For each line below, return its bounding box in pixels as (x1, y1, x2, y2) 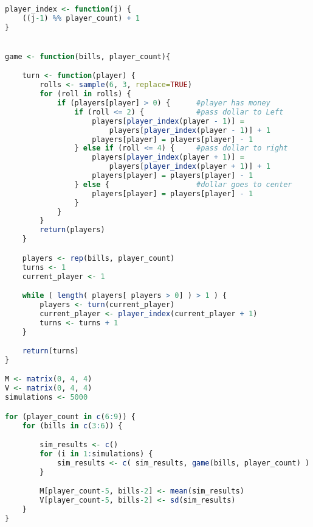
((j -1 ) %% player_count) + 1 (22, 13, 140, 23)
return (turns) (22, 347, 79, 356)
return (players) (40, 225, 105, 235)
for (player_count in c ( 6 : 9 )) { (5, 412, 136, 421)
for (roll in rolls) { (40, 90, 131, 99)
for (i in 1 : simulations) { (40, 450, 153, 459)
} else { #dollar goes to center (74, 180, 292, 189)
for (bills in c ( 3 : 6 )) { (22, 421, 123, 430)
